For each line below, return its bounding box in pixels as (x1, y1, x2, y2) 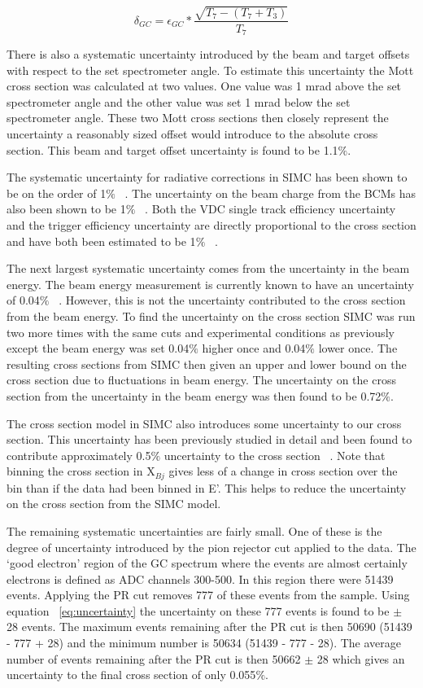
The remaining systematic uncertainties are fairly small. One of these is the (7, 522, 382, 539)
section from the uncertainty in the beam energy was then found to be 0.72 (7, 387, 382, 404)
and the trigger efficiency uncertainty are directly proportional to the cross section (7, 216, 416, 233)
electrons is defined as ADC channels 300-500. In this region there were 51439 (7, 570, 394, 587)
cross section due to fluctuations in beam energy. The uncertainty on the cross (7, 371, 396, 388)
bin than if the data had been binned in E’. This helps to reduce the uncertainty (7, 479, 407, 496)
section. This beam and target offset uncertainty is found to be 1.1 (7, 141, 338, 158)
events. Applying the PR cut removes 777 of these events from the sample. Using (7, 586, 410, 603)
